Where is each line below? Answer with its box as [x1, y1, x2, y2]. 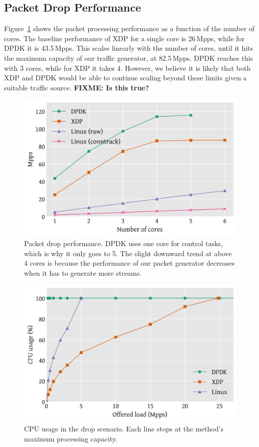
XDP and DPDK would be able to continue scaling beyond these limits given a [4, 72, 247, 83]
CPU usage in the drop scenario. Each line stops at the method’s [24, 423, 223, 433]
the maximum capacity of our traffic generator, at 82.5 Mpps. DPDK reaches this [4, 52, 253, 63]
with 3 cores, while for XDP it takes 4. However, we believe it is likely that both [4, 62, 251, 73]
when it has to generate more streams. [24, 267, 142, 278]
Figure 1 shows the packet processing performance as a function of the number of [4, 23, 255, 34]
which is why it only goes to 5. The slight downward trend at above [24, 248, 232, 258]
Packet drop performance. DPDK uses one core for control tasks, [24, 238, 223, 248]
